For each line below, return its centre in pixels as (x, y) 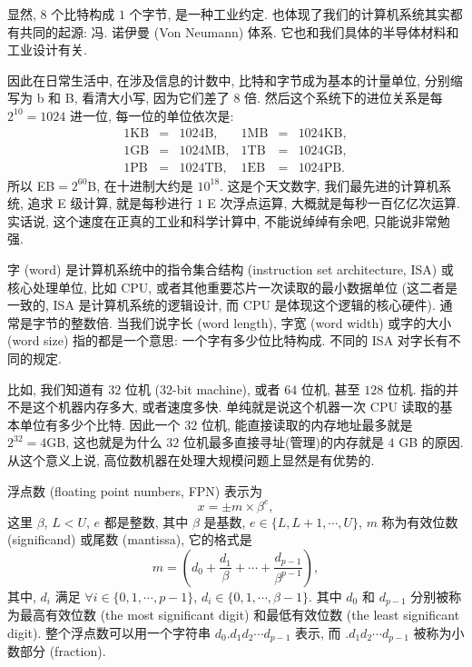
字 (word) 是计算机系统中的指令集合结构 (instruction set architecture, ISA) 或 (231, 269)
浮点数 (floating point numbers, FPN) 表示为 (135, 490)
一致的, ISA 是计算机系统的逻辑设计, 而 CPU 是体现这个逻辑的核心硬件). (221, 305)
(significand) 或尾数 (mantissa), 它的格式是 (130, 539)
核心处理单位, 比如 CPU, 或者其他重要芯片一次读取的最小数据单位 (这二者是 (233, 287)
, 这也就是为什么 (114, 442)
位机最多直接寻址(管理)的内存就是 (284, 442)
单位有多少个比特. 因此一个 (100, 424)
